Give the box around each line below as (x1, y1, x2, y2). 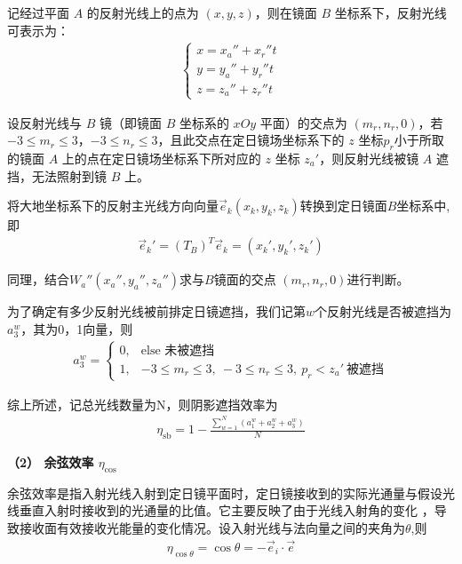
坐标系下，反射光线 (334, 4, 447, 21)
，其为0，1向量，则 (20, 319, 133, 338)
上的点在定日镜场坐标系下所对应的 (61, 148, 261, 167)
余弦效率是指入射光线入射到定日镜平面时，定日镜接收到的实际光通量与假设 (7, 483, 442, 502)
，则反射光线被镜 (319, 148, 419, 167)
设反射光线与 (7, 113, 82, 131)
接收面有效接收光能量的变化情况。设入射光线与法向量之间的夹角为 (19, 519, 405, 537)
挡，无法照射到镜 (7, 166, 107, 185)
